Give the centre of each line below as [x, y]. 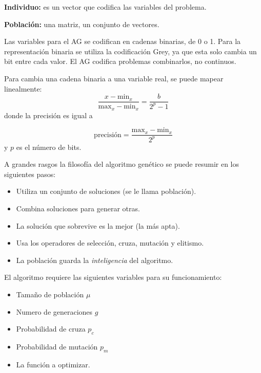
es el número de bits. [49, 147]
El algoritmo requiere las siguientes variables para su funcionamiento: [113, 277]
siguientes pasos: [30, 174]
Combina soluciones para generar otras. [78, 209]
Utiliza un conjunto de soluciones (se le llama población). [106, 191]
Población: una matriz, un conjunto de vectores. [82, 24]
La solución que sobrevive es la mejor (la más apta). [98, 225]
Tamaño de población [50, 294]
